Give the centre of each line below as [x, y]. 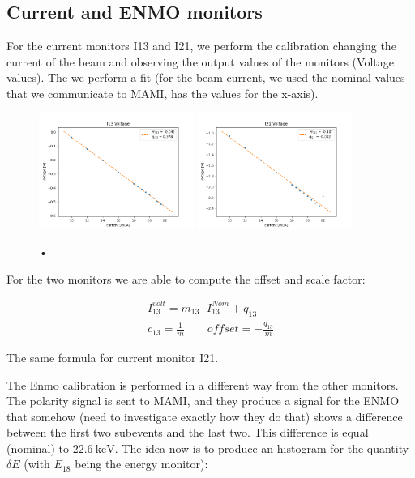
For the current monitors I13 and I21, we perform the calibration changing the [201, 46]
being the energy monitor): [141, 464]
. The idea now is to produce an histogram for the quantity [262, 448]
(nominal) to [38, 448]
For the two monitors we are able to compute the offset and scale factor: [186, 278]
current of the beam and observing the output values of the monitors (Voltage [200, 61]
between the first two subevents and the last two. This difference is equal [188, 432]
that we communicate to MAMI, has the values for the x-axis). [163, 93]
